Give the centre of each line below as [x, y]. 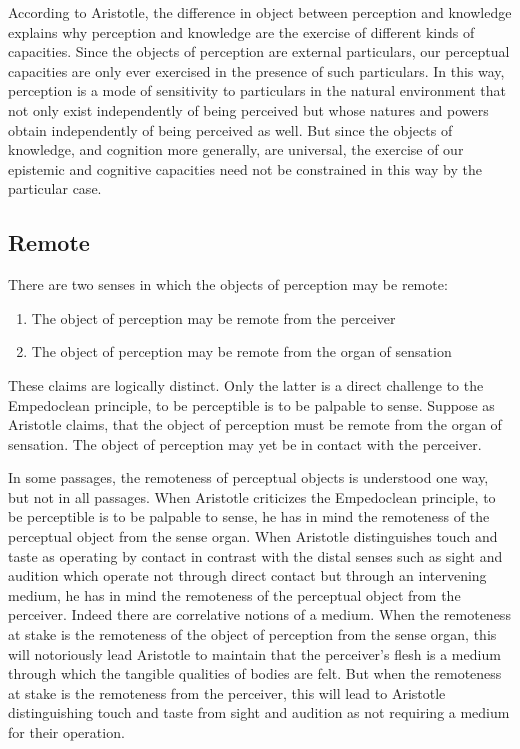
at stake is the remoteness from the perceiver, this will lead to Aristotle [227, 692]
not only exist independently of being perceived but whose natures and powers [248, 109]
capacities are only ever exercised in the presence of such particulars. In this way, [256, 70]
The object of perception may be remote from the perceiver [213, 317]
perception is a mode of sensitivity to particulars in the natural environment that [257, 90]
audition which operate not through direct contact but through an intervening [247, 575]
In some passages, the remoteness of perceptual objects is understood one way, [248, 477]
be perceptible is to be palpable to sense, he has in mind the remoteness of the [249, 516]
